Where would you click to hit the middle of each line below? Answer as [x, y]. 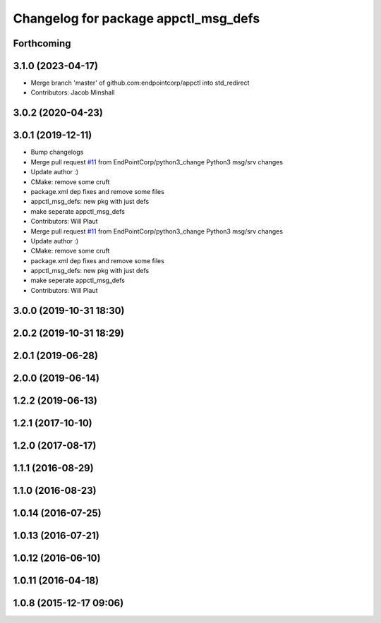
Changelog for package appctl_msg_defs [137, 18]
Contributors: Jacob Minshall [73, 92]
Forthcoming [42, 43]
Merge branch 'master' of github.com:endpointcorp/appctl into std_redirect [140, 83]
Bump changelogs [57, 152]
